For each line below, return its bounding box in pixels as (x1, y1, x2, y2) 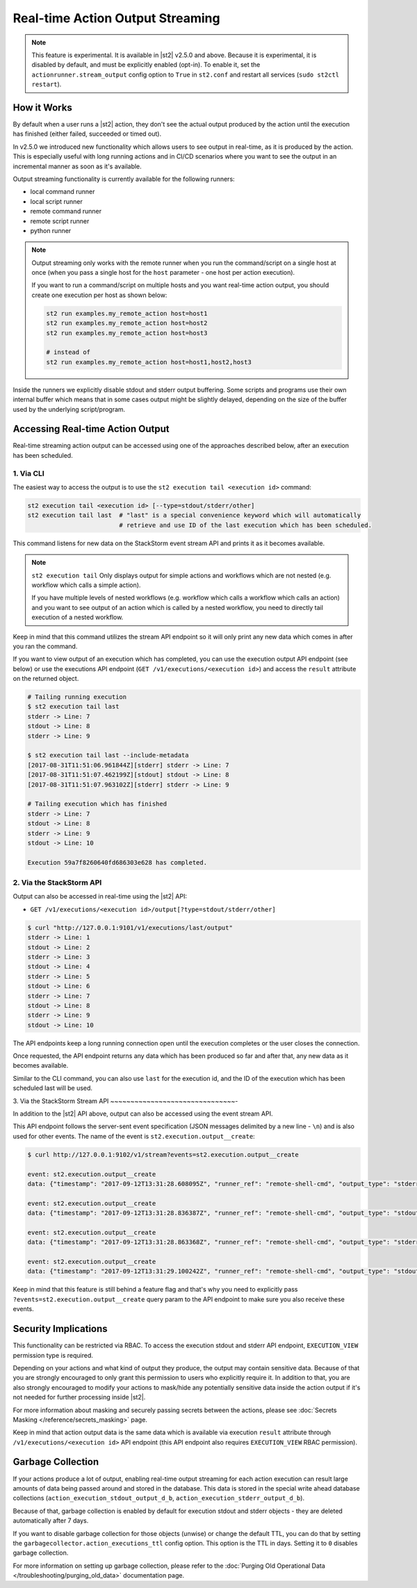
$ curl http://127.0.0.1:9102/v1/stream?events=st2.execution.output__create (27, 1150, 299, 1158)
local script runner (30, 197, 83, 205)
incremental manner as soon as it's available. (13, 162, 142, 170)
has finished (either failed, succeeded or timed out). (13, 129, 162, 138)
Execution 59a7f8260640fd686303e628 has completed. (27, 858, 208, 866)
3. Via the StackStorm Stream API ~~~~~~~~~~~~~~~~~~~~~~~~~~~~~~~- (13, 1096, 238, 1105)
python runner (30, 226, 72, 234)
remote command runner (30, 207, 102, 216)
